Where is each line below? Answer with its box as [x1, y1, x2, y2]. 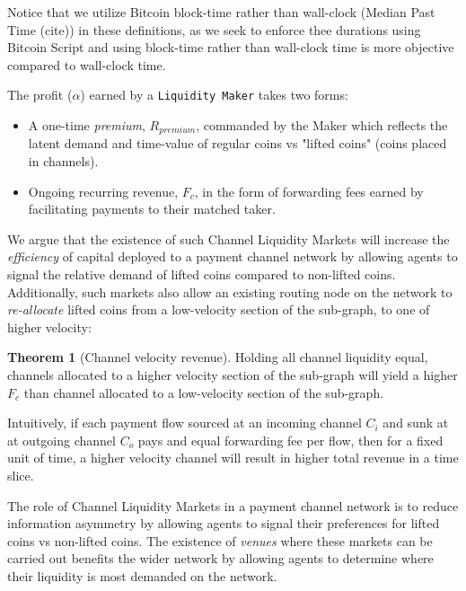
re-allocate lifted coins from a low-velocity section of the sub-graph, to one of [7, 300, 430, 319]
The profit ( [7, 85, 73, 104]
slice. [7, 465, 34, 484]
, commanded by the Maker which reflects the [196, 116, 448, 135]
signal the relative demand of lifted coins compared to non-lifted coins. [7, 265, 396, 284]
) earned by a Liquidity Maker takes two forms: [80, 85, 348, 104]
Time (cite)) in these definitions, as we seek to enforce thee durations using [7, 20, 421, 39]
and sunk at [382, 413, 449, 432]
